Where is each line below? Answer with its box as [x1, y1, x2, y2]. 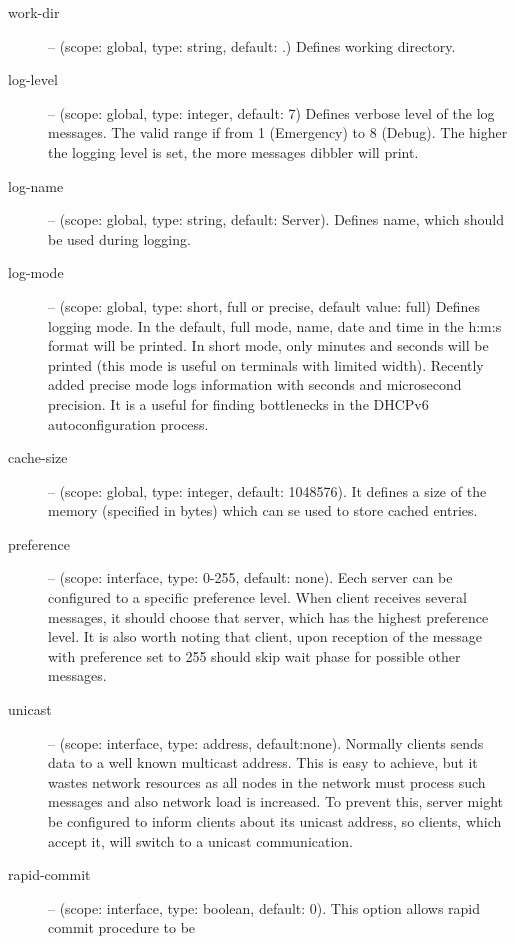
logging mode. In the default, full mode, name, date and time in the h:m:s [48, 315, 502, 336]
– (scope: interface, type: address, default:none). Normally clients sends [48, 732, 484, 753]
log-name [8, 175, 64, 196]
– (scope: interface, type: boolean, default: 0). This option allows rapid [48, 897, 481, 918]
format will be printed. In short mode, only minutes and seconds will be [48, 335, 489, 356]
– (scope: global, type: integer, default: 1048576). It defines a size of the [48, 480, 487, 501]
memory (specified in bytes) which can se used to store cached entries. [48, 500, 478, 521]
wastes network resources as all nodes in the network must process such [48, 771, 486, 792]
